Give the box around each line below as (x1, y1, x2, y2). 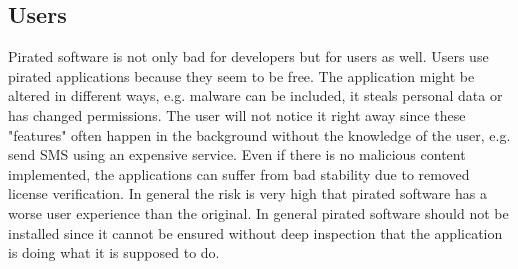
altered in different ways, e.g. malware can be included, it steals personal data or (8, 85, 503, 106)
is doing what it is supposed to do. (8, 242, 220, 263)
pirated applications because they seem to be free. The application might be (8, 65, 475, 86)
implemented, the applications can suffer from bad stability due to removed (8, 163, 470, 184)
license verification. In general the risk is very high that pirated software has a (8, 183, 487, 204)
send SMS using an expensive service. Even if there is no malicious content (8, 144, 466, 165)
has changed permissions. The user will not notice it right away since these (8, 104, 466, 125)
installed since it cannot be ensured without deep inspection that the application (8, 222, 503, 243)
